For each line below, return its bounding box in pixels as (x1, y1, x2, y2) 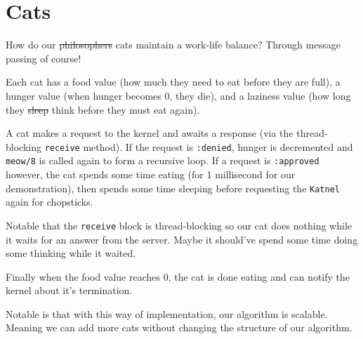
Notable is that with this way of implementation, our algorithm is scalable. (6, 306, 328, 321)
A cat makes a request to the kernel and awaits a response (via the (6, 126, 293, 140)
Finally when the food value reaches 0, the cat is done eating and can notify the (6, 269, 350, 284)
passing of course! (6, 51, 81, 65)
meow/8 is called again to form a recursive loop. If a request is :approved (6, 153, 319, 168)
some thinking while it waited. (6, 246, 136, 260)
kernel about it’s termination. (6, 283, 133, 298)
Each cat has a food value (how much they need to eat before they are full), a (6, 74, 341, 89)
